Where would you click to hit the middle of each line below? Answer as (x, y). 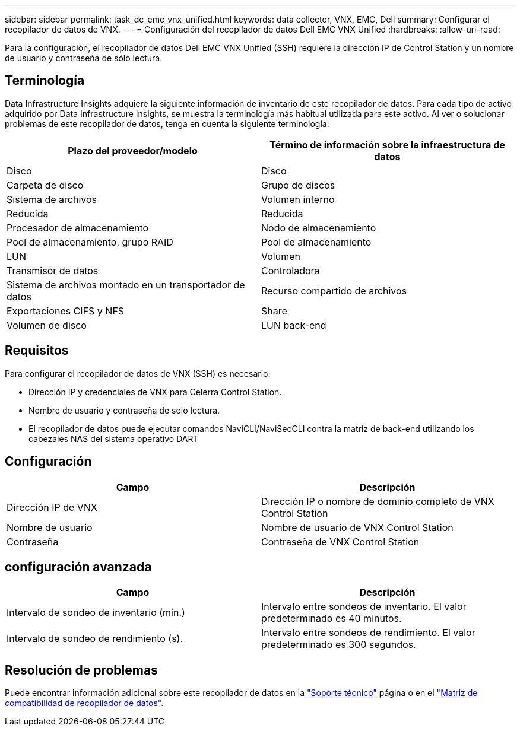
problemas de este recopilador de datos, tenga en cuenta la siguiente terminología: (167, 123)
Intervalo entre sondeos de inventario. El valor (364, 607)
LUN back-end (294, 325)
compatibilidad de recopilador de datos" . (84, 703)
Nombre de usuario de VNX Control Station (357, 527)
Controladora (291, 270)
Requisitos (37, 351)
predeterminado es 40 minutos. (332, 619)
